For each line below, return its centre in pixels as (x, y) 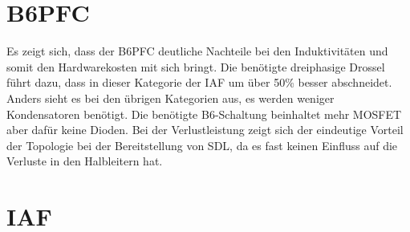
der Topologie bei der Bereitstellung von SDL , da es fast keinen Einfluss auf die (202, 145)
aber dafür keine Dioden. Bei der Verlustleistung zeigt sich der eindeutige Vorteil (205, 130)
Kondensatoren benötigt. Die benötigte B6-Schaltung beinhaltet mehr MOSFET (204, 114)
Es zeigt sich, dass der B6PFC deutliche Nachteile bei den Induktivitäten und (197, 51)
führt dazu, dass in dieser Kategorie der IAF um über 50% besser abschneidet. (199, 82)
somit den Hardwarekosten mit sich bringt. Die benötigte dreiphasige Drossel (196, 66)
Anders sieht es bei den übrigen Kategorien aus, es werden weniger (170, 98)
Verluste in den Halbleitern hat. (85, 161)
